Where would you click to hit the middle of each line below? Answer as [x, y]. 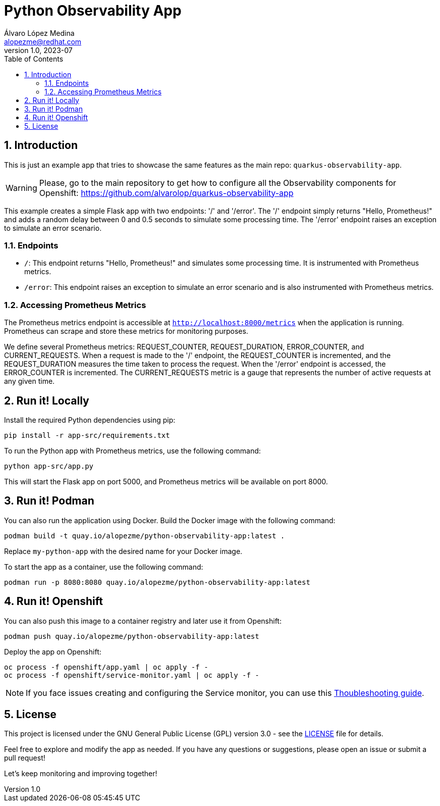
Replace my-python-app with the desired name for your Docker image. [123, 551]
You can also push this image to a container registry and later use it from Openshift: [143, 621]
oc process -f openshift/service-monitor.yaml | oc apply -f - [132, 675]
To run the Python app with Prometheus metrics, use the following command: [132, 450]
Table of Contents [34, 59]
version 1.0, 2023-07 [38, 50]
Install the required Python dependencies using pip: [90, 420]
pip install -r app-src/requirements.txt [87, 435]
